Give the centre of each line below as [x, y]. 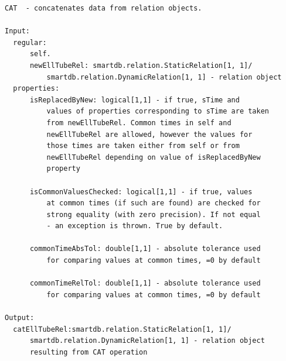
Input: [17, 31]
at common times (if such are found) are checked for [154, 203]
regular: [30, 42]
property [63, 169]
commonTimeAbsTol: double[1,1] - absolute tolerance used [145, 249]
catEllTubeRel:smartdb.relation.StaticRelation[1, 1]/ [122, 329]
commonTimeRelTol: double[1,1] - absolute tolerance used [145, 283]
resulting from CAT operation [88, 352]
